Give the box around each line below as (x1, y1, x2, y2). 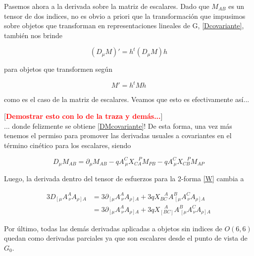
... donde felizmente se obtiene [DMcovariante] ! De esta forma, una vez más (4, 120, 232, 131)
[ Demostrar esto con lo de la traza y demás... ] (4, 111, 163, 121)
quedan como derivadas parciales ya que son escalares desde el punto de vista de (4, 233, 248, 243)
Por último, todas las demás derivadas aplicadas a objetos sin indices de (4, 223, 222, 233)
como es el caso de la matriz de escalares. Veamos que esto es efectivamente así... (4, 94, 250, 104)
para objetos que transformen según (4, 64, 112, 74)
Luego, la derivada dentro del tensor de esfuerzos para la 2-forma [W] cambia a (4, 173, 244, 184)
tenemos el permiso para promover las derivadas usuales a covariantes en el (4, 130, 232, 141)
